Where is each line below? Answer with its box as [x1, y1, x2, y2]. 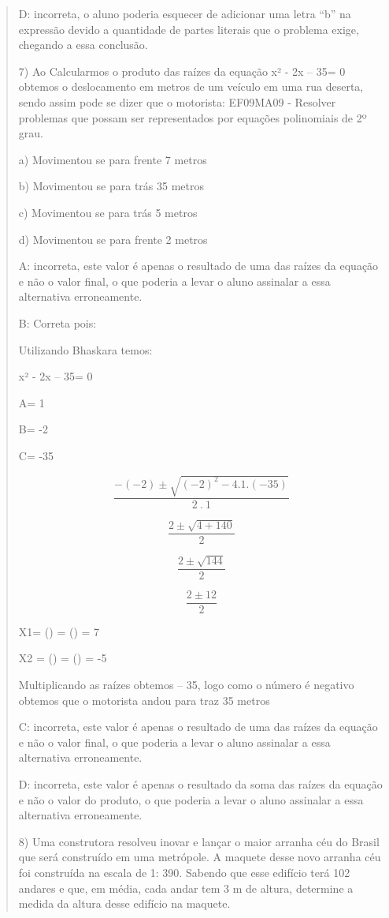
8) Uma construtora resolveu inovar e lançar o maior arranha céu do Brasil [18, 833, 380, 849]
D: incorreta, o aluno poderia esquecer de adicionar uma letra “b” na [18, 6, 351, 21]
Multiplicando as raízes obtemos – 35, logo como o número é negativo [18, 676, 354, 692]
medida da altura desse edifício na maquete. [18, 895, 231, 912]
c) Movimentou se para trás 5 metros [18, 204, 198, 220]
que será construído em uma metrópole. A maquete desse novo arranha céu [18, 849, 381, 865]
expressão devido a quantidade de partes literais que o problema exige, [18, 21, 359, 37]
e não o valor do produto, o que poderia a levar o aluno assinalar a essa [18, 791, 364, 807]
